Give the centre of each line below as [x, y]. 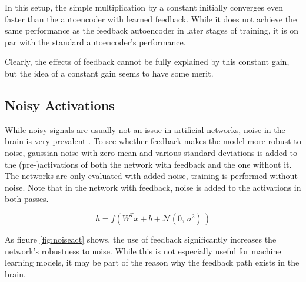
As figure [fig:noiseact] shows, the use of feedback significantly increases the [141, 239]
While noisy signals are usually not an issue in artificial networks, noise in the [145, 129]
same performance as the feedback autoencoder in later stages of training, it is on [152, 30]
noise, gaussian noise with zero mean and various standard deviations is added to [151, 152]
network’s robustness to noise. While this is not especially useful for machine [143, 251]
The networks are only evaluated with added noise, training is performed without [151, 176]
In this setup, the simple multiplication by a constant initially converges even [144, 7]
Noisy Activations [60, 104]
